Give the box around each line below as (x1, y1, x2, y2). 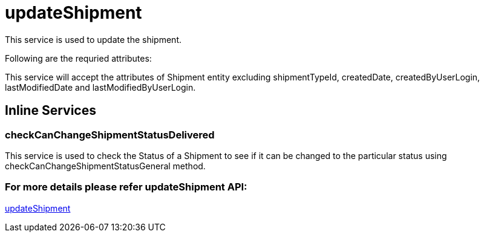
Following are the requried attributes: (5, 53, 152, 63)
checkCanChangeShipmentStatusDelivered (5, 128, 215, 141)
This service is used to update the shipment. (5, 34, 181, 45)
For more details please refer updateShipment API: (5, 181, 247, 193)
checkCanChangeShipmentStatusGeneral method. (5, 160, 206, 171)
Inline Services (5, 103, 96, 118)
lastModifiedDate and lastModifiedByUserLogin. (5, 82, 196, 93)
